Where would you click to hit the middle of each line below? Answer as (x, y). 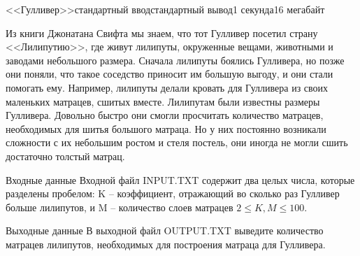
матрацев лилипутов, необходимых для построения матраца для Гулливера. (166, 244)
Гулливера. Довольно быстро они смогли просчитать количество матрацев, (165, 115)
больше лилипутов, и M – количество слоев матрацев (120, 207)
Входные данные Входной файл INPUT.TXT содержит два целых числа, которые (180, 179)
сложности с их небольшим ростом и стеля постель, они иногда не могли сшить (177, 142)
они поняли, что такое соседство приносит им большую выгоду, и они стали (170, 74)
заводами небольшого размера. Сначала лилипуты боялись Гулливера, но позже (175, 60)
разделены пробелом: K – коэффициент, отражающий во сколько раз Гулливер (173, 193)
